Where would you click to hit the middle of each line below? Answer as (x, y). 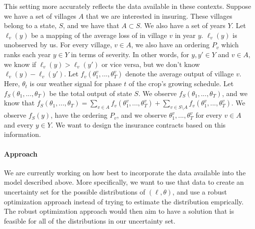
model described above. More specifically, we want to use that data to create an (124, 182)
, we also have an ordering (170, 45)
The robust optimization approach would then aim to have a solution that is (119, 211)
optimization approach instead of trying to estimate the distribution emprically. (124, 201)
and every (19, 124)
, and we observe (142, 115)
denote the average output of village (180, 74)
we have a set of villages (40, 16)
